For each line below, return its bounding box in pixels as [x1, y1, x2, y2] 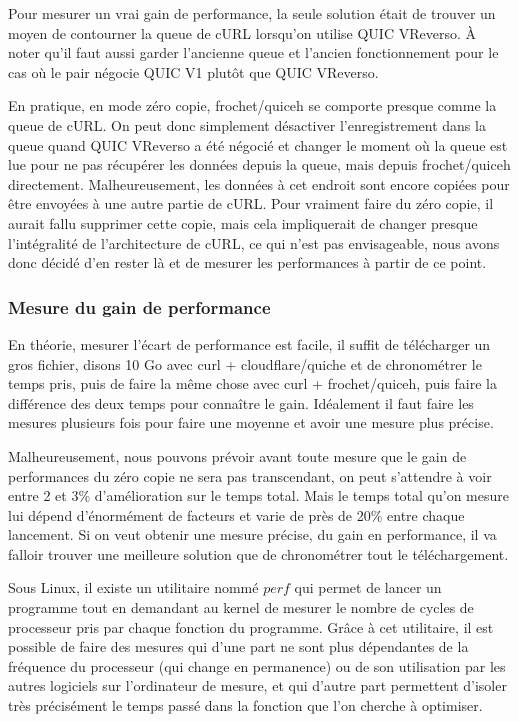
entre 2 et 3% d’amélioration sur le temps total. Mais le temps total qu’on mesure [8, 485, 509, 506]
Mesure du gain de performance [8, 294, 271, 319]
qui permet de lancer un [294, 577, 442, 598]
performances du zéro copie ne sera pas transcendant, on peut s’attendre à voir [8, 465, 492, 486]
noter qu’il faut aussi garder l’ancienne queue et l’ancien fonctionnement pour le [8, 42, 499, 63]
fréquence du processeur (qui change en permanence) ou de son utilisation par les [8, 655, 506, 676]
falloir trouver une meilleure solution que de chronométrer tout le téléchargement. [8, 543, 509, 564]
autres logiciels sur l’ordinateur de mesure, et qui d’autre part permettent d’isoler [8, 675, 507, 696]
